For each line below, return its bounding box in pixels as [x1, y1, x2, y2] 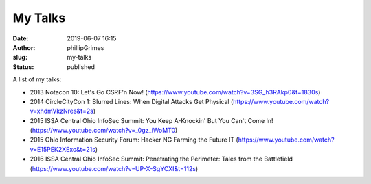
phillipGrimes [67, 43, 104, 51]
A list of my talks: [12, 75, 62, 83]
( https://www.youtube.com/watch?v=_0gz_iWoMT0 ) [30, 127, 178, 135]
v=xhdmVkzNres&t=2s [30, 107, 94, 116]
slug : [12, 53, 27, 62]
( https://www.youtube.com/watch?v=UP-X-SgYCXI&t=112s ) [30, 164, 199, 172]
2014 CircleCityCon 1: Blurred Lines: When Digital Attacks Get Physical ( [30, 97, 234, 105]
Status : [12, 62, 34, 71]
